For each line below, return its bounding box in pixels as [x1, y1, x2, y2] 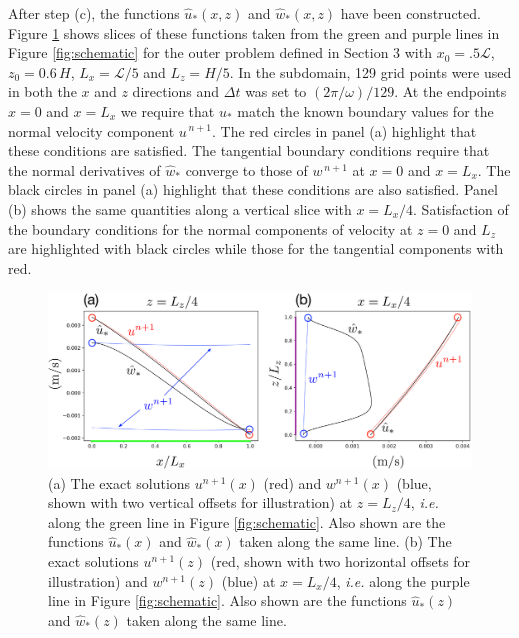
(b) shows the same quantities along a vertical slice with [8, 198, 352, 219]
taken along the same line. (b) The [239, 531, 452, 552]
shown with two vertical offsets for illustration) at [48, 492, 353, 513]
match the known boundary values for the [237, 100, 494, 121]
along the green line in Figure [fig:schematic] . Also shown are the [48, 511, 446, 532]
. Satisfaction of [413, 198, 509, 219]
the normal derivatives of [8, 159, 161, 180]
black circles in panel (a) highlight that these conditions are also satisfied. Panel [8, 179, 498, 200]
